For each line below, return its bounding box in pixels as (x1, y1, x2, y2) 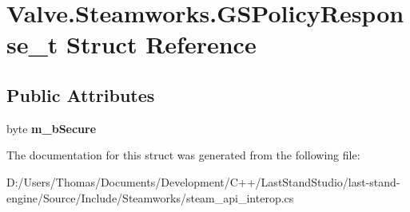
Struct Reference (66, 28, 257, 61)
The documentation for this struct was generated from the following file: (6, 147, 360, 163)
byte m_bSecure (6, 120, 97, 136)
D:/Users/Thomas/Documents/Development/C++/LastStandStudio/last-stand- (6, 173, 400, 190)
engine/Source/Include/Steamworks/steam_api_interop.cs (6, 189, 294, 206)
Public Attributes (6, 82, 155, 107)
